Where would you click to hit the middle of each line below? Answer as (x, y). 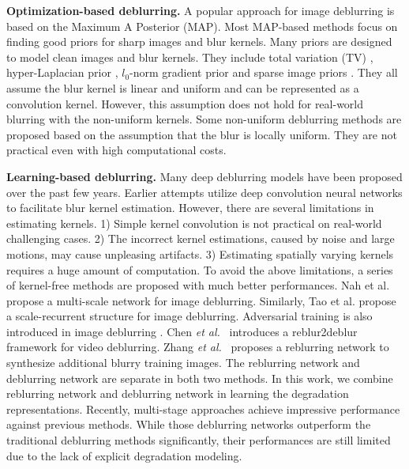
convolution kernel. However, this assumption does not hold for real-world (185, 103)
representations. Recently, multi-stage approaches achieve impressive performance (203, 408)
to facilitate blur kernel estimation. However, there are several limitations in (190, 208)
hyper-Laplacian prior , (62, 72)
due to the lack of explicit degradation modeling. (124, 455)
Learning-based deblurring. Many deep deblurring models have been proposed (204, 176)
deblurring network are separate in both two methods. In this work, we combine (200, 378)
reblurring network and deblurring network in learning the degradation (178, 393)
